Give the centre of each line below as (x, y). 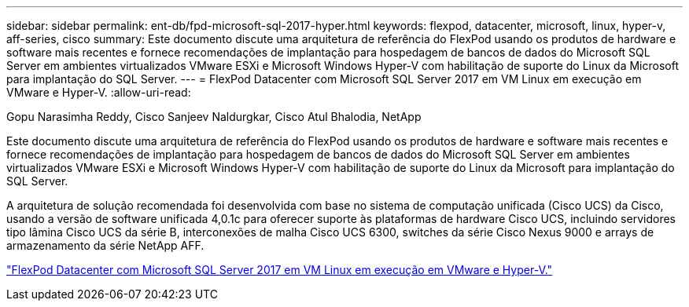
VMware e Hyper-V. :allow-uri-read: (99, 92)
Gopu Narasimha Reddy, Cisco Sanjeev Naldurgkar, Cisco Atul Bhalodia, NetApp (214, 117)
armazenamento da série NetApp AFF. (105, 245)
